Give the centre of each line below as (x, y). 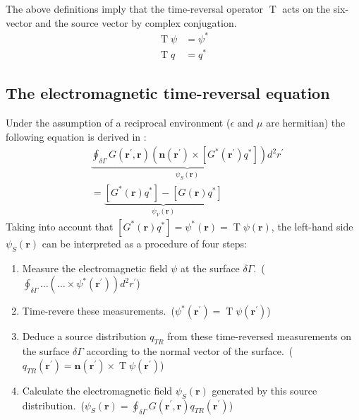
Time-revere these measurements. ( (98, 311)
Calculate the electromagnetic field (97, 390)
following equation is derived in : (76, 136)
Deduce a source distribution (84, 336)
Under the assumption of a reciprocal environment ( (118, 123)
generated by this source (264, 390)
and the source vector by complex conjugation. (136, 22)
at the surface (210, 268)
